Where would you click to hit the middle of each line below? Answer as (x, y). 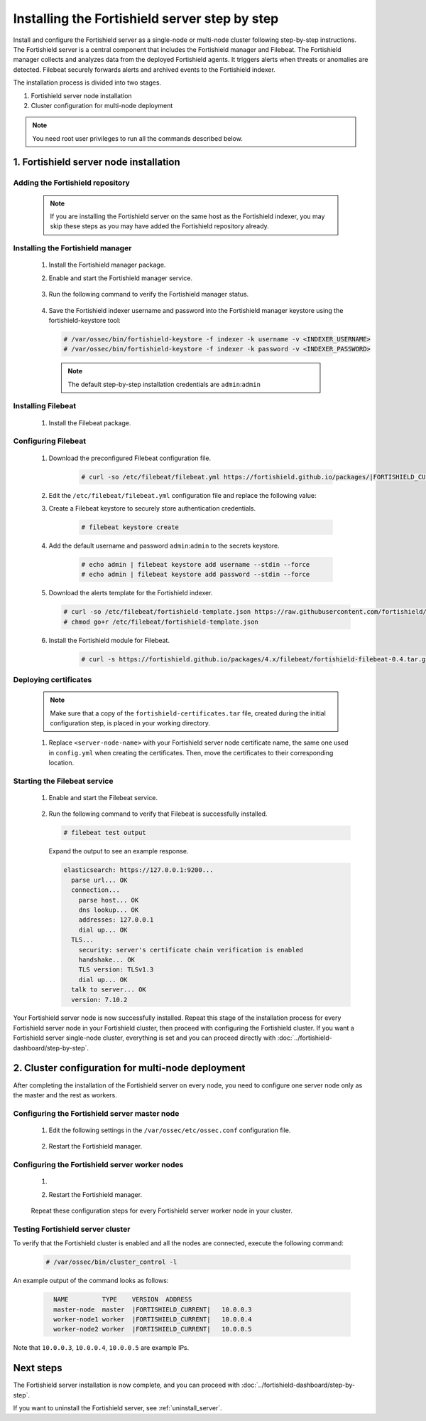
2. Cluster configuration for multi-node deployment (129, 1068)
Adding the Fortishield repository (72, 183)
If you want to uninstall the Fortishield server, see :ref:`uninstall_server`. (118, 1407)
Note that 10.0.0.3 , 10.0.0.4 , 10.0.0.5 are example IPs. (101, 1348)
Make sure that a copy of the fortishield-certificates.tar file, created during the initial (188, 713)
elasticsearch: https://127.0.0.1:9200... (138, 870)
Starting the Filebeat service (63, 781)
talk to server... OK (109, 990)
